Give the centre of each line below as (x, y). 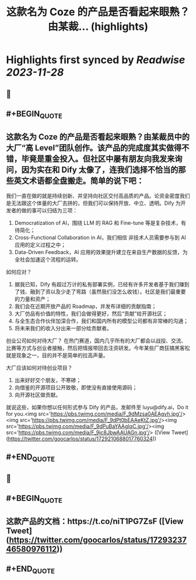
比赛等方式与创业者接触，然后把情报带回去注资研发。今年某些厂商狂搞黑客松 (98, 348)
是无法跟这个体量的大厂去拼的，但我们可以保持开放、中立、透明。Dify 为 (93, 203)
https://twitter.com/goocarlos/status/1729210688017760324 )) (82, 438)
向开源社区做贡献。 (38, 394)
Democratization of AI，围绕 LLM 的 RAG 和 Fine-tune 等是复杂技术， (98, 222)
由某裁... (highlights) (98, 27)
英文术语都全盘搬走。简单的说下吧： (79, 181)
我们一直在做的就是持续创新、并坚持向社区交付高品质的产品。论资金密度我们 (98, 195)
